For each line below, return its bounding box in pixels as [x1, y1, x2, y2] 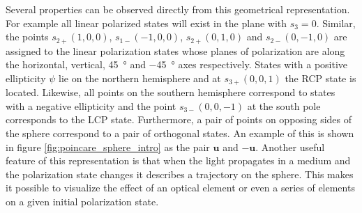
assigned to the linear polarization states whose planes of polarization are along [6, 43, 345, 58]
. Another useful [255, 139, 325, 154]
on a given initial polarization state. [6, 194, 159, 209]
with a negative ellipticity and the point [6, 98, 176, 113]
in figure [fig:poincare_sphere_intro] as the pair [6, 139, 210, 154]
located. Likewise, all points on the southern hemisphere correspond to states [6, 85, 335, 100]
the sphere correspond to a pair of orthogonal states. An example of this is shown [6, 126, 354, 141]
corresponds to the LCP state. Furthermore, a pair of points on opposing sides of [6, 112, 352, 127]
